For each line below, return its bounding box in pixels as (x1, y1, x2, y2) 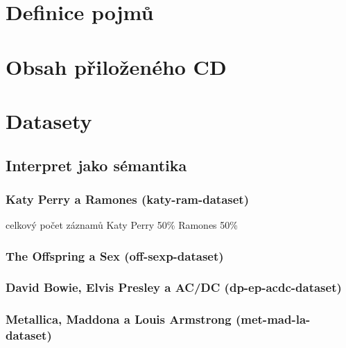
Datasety (6, 106, 92, 134)
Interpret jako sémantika (6, 154, 187, 175)
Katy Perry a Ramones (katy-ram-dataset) (6, 190, 249, 207)
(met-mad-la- (235, 311, 311, 328)
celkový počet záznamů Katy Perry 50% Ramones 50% (6, 218, 238, 232)
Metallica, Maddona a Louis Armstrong (6, 311, 232, 328)
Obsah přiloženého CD (6, 52, 227, 80)
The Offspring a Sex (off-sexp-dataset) (6, 247, 224, 264)
